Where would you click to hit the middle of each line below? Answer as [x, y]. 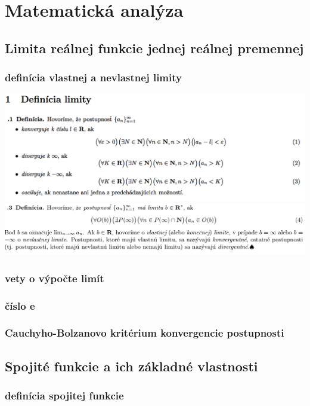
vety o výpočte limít [55, 278]
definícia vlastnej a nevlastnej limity [93, 77]
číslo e [20, 305]
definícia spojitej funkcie [64, 396]
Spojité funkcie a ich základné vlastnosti [131, 366]
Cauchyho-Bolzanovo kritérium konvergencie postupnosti [145, 333]
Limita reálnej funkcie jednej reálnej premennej [154, 48]
